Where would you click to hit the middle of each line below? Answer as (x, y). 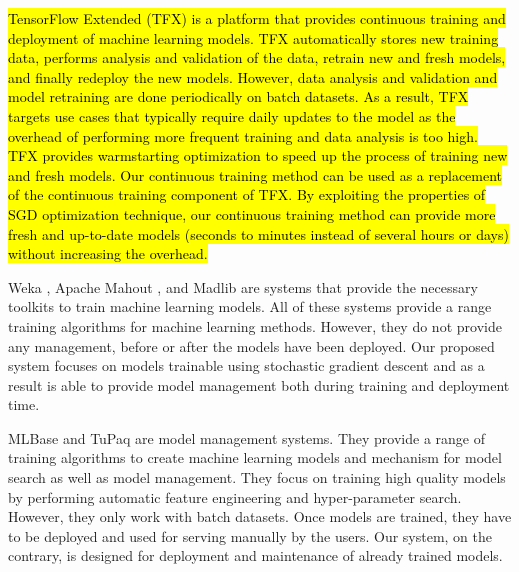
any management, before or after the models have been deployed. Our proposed (251, 345)
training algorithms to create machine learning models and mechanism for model (255, 457)
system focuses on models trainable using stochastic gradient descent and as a (246, 365)
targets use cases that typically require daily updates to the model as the (232, 115)
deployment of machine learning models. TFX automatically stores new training (253, 37)
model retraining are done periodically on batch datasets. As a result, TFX (238, 96)
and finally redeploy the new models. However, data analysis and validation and (253, 76)
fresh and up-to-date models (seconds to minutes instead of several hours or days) (258, 233)
